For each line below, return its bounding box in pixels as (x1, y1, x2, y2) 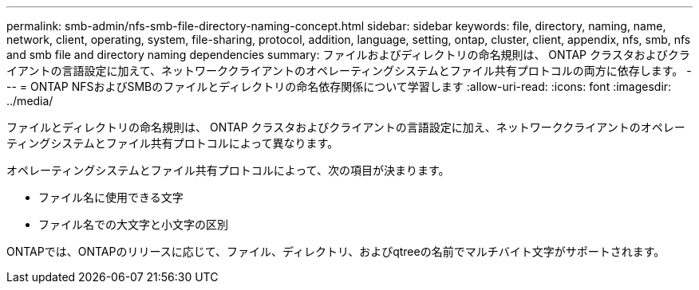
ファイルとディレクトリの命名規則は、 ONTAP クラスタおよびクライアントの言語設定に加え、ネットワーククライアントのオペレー (6, 120, 685, 134)
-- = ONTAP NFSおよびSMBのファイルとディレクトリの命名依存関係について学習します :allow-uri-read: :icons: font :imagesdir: (6, 80, 672, 93)
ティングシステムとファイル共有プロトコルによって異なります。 (6, 136, 339, 150)
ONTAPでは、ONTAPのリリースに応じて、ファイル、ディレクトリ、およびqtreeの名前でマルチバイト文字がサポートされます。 (6, 245, 665, 258)
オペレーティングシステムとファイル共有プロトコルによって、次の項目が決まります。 (6, 163, 450, 177)
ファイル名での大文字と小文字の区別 (38, 217, 228, 231)
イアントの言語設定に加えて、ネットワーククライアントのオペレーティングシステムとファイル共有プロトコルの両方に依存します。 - (6, 64, 692, 77)
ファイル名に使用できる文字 (38, 190, 184, 204)
